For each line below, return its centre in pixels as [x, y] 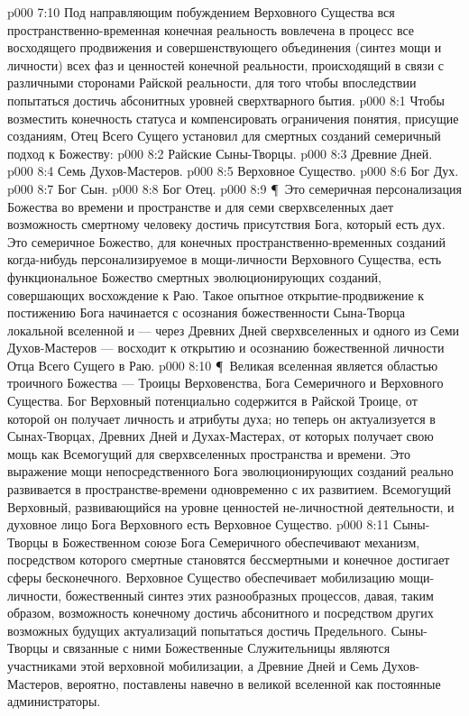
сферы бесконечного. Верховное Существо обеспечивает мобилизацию [201, 577]
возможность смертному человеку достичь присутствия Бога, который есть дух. [226, 224]
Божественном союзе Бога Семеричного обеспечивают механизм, [241, 542]
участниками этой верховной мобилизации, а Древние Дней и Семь [193, 665]
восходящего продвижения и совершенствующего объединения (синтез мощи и [225, 47]
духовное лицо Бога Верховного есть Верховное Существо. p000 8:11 [198, 524]
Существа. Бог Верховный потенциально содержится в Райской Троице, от [212, 401]
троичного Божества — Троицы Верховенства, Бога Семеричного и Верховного [225, 383]
